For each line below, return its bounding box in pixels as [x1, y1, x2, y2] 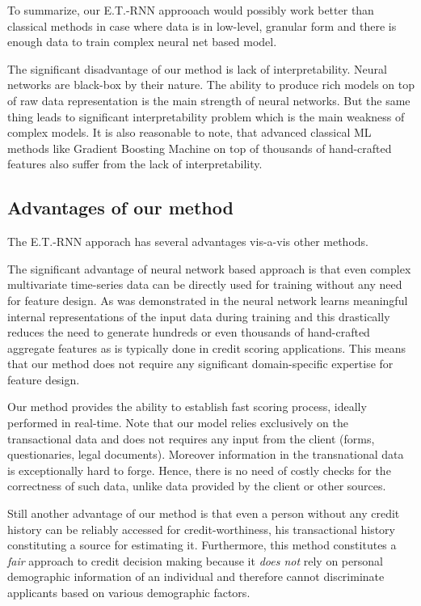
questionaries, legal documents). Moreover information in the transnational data [7, 446, 404, 463]
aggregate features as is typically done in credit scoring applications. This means [7, 339, 406, 356]
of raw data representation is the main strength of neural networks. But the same [7, 91, 410, 108]
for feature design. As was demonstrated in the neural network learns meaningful [7, 291, 408, 308]
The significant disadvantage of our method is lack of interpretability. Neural [7, 60, 387, 77]
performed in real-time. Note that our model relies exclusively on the [7, 414, 348, 431]
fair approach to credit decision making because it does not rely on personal [7, 552, 383, 569]
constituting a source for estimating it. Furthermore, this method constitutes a [7, 536, 397, 553]
